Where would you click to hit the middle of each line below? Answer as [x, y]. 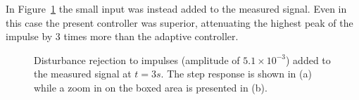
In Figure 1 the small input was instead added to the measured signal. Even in [176, 8]
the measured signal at [83, 74]
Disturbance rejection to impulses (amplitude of [137, 60]
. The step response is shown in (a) [236, 74]
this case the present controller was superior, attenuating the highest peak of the [179, 22]
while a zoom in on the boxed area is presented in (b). [151, 87]
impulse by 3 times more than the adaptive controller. [122, 36]
